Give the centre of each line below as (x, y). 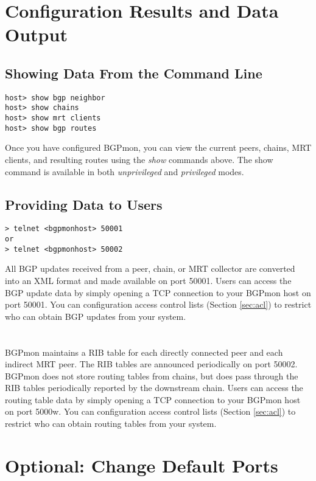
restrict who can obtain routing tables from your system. (111, 424)
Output (36, 34)
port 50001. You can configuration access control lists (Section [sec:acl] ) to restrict (158, 304)
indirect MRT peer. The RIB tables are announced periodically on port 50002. (151, 364)
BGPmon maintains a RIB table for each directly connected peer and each (144, 352)
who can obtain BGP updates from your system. (96, 316)
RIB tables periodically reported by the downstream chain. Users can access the (154, 388)
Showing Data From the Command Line (134, 73)
